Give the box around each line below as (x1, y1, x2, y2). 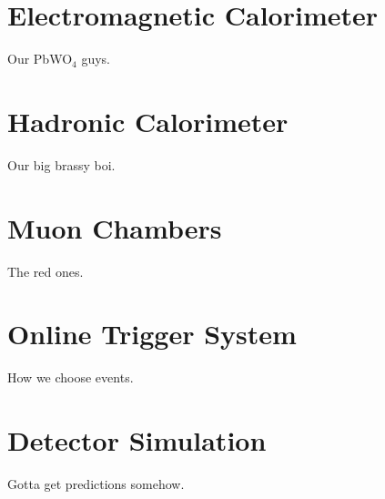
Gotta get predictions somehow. (7, 474, 185, 493)
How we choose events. (7, 368, 134, 387)
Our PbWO (7, 49, 73, 68)
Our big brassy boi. (7, 155, 116, 174)
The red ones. (7, 261, 84, 280)
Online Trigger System (7, 315, 297, 352)
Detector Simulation (7, 422, 267, 459)
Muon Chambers (7, 209, 222, 246)
